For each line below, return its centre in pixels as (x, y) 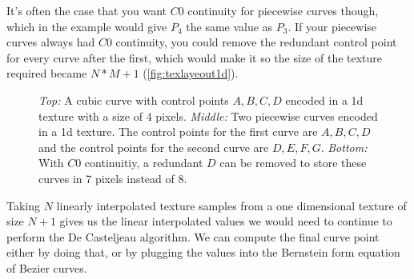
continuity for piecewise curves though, (283, 10)
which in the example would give (87, 26)
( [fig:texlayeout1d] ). (191, 73)
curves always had (51, 42)
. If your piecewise (332, 26)
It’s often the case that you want (87, 10)
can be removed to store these (293, 163)
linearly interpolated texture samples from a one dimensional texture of (231, 205)
